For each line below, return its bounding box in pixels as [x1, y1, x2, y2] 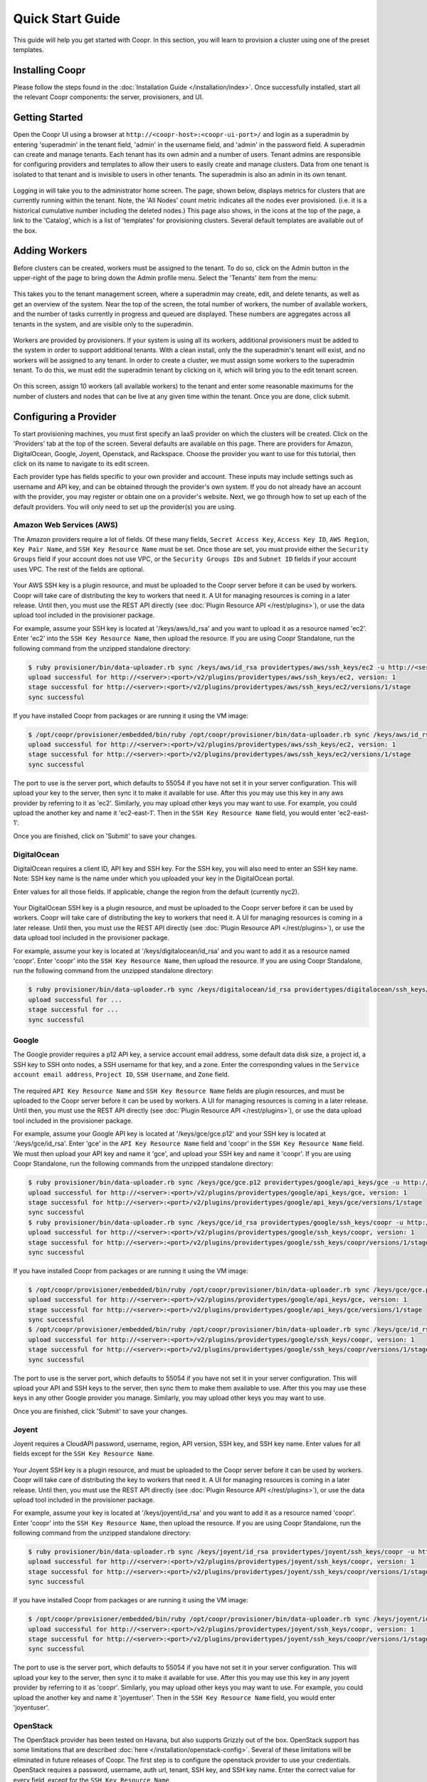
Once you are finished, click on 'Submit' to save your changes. [13, 831, 197, 840]
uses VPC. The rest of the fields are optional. [13, 565, 145, 573]
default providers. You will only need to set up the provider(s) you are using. [13, 503, 236, 511]
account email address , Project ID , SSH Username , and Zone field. [13, 1070, 230, 1079]
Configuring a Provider [13, 411, 117, 423]
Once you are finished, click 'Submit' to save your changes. [13, 1406, 188, 1415]
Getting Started [13, 111, 83, 124]
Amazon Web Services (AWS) [13, 520, 118, 530]
